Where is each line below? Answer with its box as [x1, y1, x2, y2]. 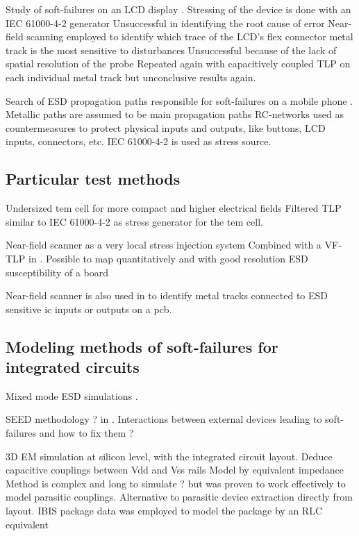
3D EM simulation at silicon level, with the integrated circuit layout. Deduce [6, 449, 333, 463]
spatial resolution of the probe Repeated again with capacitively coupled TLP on [6, 56, 351, 71]
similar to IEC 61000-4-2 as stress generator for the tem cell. [6, 214, 263, 228]
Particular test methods [6, 168, 181, 190]
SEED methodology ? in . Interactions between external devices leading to [6, 412, 322, 426]
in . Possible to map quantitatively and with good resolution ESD [28, 251, 308, 265]
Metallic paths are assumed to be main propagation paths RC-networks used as [6, 107, 344, 122]
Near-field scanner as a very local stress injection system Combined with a [6, 237, 322, 252]
